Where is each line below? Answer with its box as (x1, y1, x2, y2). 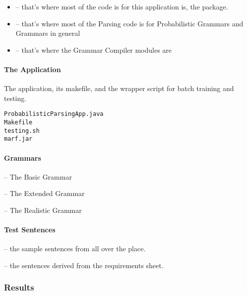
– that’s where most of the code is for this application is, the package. (15, 1, 228, 11)
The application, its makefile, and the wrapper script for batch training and (4, 83, 234, 94)
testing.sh (4, 127, 40, 134)
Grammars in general (15, 28, 80, 38)
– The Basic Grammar (4, 171, 72, 182)
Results (4, 281, 34, 294)
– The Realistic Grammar (4, 204, 82, 215)
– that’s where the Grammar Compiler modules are (15, 44, 172, 55)
